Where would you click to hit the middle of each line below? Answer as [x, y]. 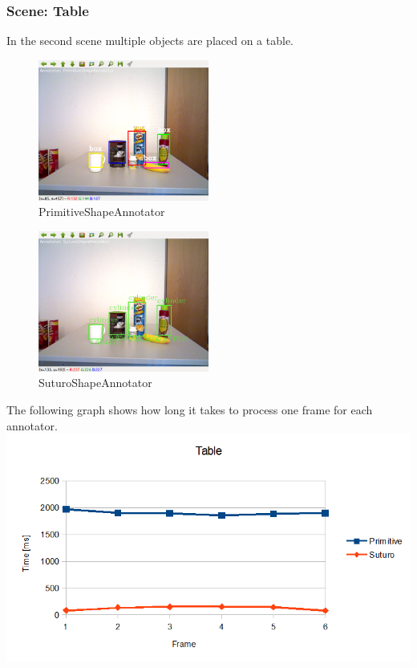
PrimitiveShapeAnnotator [102, 212]
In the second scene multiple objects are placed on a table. [150, 41]
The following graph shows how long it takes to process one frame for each [190, 409]
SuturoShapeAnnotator [95, 383]
